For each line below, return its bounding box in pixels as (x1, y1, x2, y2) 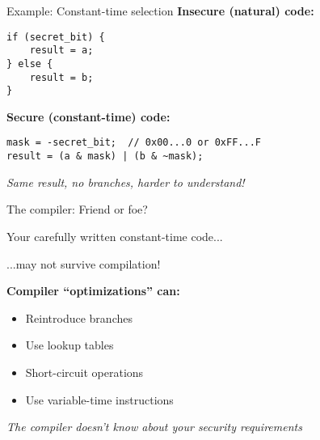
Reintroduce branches (25, 309, 133, 326)
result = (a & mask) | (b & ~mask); (6, 150, 204, 163)
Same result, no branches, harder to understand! (6, 173, 245, 190)
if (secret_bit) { (6, 31, 105, 43)
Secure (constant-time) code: (6, 108, 171, 125)
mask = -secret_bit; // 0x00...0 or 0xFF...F (6, 137, 261, 149)
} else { (6, 57, 53, 70)
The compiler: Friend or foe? (6, 201, 148, 218)
